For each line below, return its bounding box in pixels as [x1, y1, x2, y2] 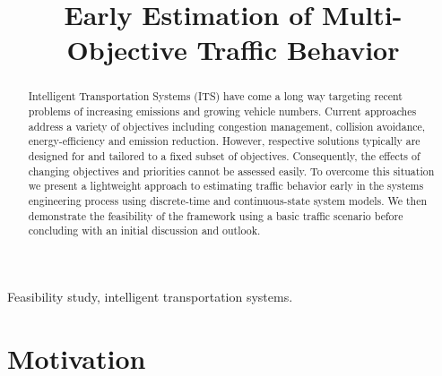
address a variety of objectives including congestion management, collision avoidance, [28, 118, 426, 133]
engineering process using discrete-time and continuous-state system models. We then [28, 192, 428, 208]
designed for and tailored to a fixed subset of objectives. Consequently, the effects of [28, 148, 420, 163]
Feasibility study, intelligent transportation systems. [7, 286, 293, 305]
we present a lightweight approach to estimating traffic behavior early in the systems [28, 178, 424, 193]
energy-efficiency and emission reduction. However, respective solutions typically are [28, 133, 420, 149]
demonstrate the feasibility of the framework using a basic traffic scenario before [28, 208, 403, 223]
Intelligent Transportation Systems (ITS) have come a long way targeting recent [28, 89, 403, 104]
